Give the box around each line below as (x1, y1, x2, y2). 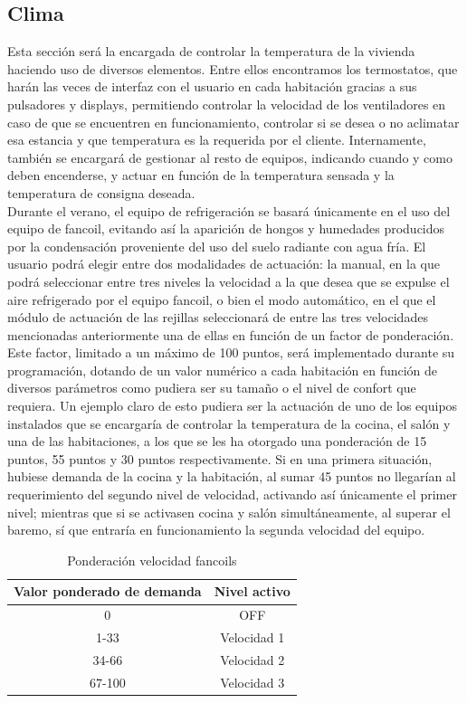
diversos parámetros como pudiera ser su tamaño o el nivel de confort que (7, 378, 416, 397)
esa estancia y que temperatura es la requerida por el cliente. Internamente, (7, 130, 426, 149)
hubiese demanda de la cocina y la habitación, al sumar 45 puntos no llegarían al (7, 467, 456, 486)
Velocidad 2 (220, 650, 285, 669)
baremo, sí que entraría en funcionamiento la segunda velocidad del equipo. (7, 520, 425, 539)
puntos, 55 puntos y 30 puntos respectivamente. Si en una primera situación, (7, 449, 433, 468)
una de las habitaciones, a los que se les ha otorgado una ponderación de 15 (7, 432, 427, 451)
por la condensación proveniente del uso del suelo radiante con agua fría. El (7, 236, 426, 255)
